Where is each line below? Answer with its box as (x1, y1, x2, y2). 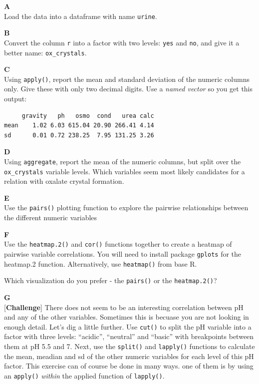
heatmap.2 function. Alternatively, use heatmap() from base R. (4, 258, 197, 269)
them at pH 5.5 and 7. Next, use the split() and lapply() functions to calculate (4, 341, 255, 351)
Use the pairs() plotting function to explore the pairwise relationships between (4, 202, 249, 213)
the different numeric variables (4, 212, 97, 223)
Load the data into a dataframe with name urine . (4, 10, 157, 21)
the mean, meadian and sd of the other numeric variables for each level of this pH (4, 351, 254, 361)
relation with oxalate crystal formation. (4, 176, 124, 186)
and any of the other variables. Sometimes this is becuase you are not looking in (4, 312, 249, 322)
